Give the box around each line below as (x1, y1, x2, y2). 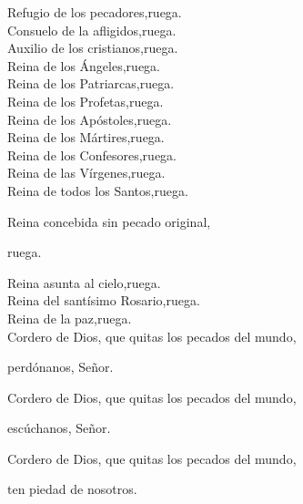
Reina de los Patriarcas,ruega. (7, 74, 175, 93)
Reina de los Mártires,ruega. (7, 128, 165, 147)
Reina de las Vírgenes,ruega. (7, 163, 166, 182)
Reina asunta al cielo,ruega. (7, 273, 161, 292)
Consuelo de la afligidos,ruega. (7, 20, 177, 39)
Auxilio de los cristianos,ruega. (7, 38, 178, 57)
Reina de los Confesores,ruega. (7, 145, 177, 164)
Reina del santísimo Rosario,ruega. (7, 291, 200, 310)
